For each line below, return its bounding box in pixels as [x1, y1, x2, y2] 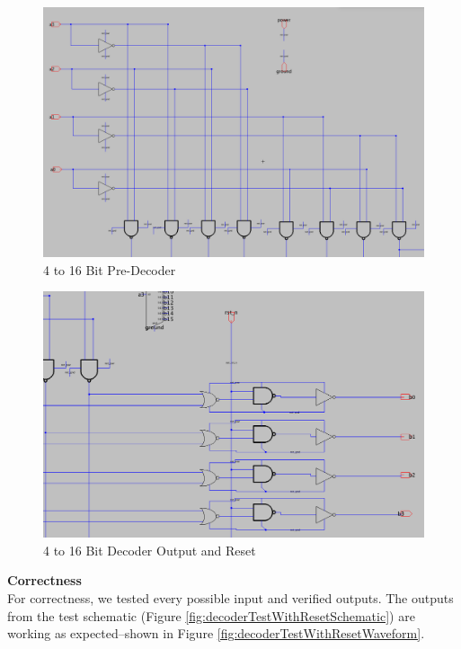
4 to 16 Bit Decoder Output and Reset [43, 540, 256, 559]
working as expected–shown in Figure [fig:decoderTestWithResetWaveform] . [7, 624, 425, 643]
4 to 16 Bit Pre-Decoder [43, 260, 176, 279]
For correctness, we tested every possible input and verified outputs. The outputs [7, 588, 454, 607]
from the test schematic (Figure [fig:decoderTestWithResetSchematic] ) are [7, 606, 415, 625]
